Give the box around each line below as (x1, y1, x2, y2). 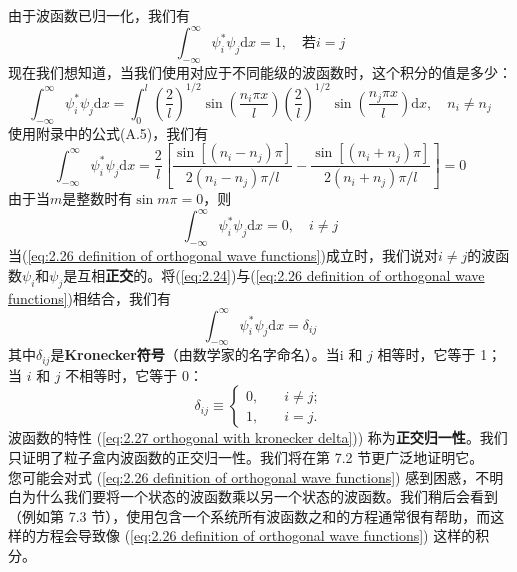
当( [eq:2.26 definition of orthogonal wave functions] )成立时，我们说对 (8, 245, 438, 266)
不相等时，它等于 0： (65, 364, 203, 385)
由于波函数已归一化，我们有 (8, 5, 190, 25)
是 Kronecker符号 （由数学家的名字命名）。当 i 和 (50, 344, 363, 365)
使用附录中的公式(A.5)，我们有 (8, 122, 209, 143)
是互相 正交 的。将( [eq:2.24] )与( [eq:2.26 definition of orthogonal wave (63, 264, 485, 285)
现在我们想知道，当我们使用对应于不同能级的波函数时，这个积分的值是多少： (8, 61, 512, 82)
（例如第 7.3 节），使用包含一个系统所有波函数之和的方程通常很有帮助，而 (8, 505, 491, 526)
